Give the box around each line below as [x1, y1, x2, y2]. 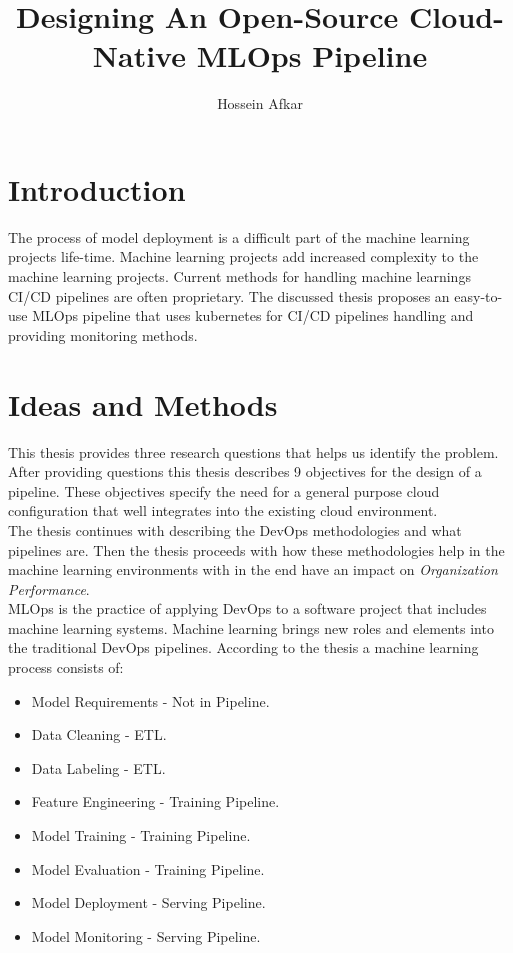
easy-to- [454, 285, 503, 306]
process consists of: [8, 657, 124, 678]
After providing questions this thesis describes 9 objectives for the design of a [8, 461, 482, 482]
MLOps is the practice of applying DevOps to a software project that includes [8, 598, 487, 619]
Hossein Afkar [217, 93, 303, 114]
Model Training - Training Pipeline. [31, 825, 251, 846]
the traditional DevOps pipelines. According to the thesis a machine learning [8, 637, 479, 658]
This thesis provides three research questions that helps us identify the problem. [8, 441, 499, 462]
